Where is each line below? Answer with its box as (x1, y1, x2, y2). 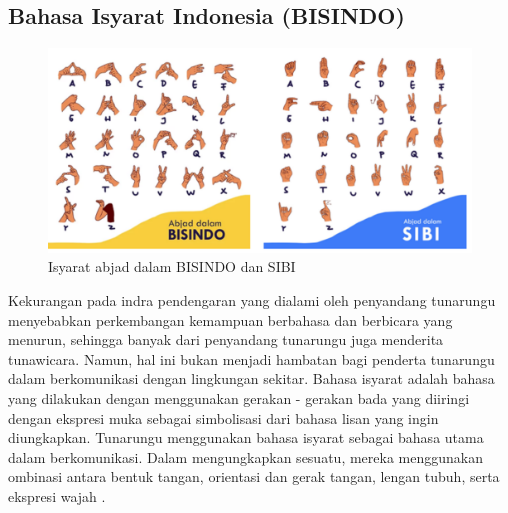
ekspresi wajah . (8, 485, 106, 506)
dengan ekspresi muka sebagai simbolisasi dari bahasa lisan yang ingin (8, 407, 439, 428)
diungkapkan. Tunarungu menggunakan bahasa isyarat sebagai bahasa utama (8, 427, 484, 448)
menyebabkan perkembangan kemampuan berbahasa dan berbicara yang (8, 309, 453, 330)
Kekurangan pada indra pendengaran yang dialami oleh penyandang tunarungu (8, 289, 496, 310)
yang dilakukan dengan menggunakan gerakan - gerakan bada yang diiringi (8, 387, 470, 408)
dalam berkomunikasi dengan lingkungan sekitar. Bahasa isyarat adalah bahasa (8, 368, 495, 389)
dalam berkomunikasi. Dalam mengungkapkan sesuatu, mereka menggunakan (8, 446, 483, 467)
